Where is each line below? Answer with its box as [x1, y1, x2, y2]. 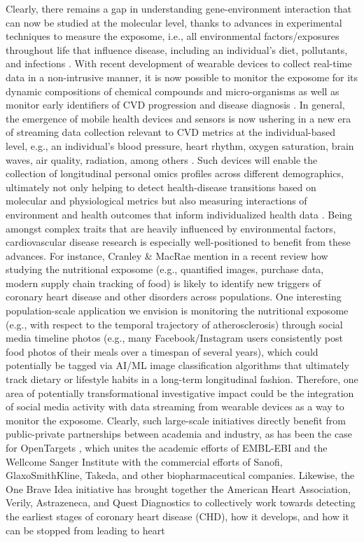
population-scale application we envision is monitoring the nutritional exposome [6, 303, 349, 318]
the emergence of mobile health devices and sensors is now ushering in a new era [6, 111, 351, 125]
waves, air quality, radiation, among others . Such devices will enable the [6, 152, 318, 167]
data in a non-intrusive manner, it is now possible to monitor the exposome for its [6, 69, 358, 84]
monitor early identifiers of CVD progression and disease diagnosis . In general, [6, 97, 345, 112]
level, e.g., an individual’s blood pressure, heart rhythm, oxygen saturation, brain [6, 138, 354, 153]
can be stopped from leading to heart [6, 522, 165, 537]
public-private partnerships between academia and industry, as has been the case [6, 426, 352, 441]
